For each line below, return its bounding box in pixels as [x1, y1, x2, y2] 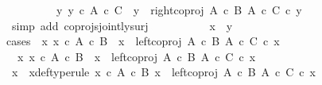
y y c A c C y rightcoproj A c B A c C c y [56, 2, 302, 17]
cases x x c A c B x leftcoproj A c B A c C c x [6, 33, 280, 49]
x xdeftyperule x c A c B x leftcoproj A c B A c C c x [11, 64, 316, 80]
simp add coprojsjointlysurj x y [11, 17, 233, 33]
